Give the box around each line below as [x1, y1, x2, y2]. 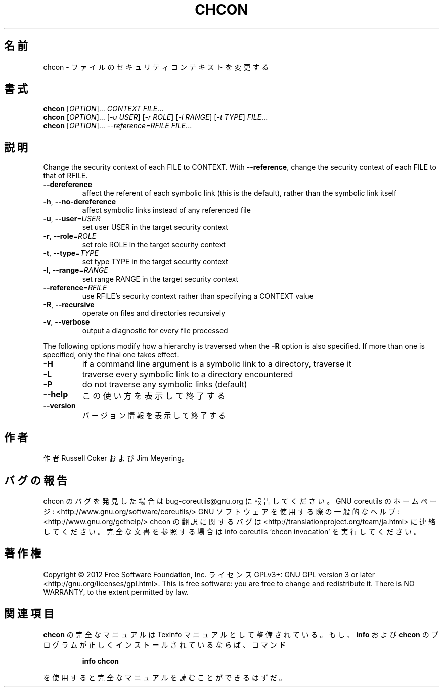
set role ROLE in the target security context [82, 240, 226, 249]
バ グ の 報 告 [4, 474, 67, 487]
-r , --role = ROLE [43, 232, 97, 241]
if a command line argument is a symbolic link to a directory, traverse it [82, 359, 351, 370]
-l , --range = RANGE [43, 266, 108, 275]
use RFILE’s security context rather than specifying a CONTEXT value [82, 292, 314, 301]
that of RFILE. [43, 171, 88, 180]
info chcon [82, 656, 119, 665]
